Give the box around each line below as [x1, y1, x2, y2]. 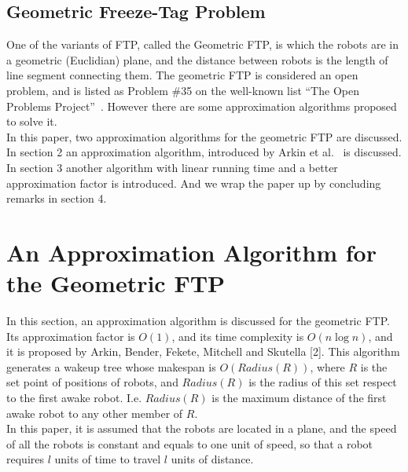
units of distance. [171, 451, 254, 467]
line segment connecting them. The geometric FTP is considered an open [6, 67, 358, 83]
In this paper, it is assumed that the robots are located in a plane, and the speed [6, 420, 397, 437]
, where [310, 358, 345, 375]
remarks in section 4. [6, 190, 107, 207]
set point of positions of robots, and [6, 374, 178, 390]
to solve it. [6, 113, 57, 130]
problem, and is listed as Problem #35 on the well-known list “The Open [6, 82, 359, 98]
